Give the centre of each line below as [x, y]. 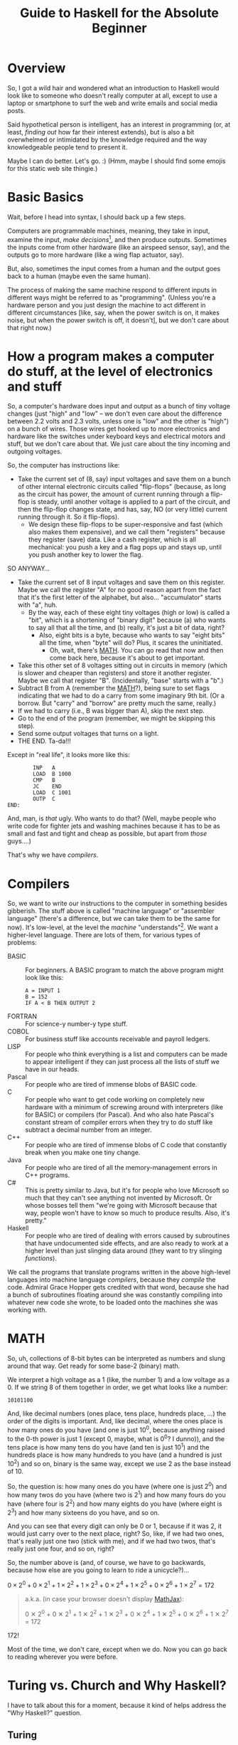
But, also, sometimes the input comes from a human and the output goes [114, 268]
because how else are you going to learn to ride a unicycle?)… [98, 1570]
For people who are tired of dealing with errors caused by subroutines [128, 1235]
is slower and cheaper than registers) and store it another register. [114, 673]
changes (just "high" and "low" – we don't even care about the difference [115, 413]
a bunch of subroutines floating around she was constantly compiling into [115, 1295]
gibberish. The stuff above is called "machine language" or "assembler [111, 911]
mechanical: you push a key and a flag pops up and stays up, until [125, 547]
